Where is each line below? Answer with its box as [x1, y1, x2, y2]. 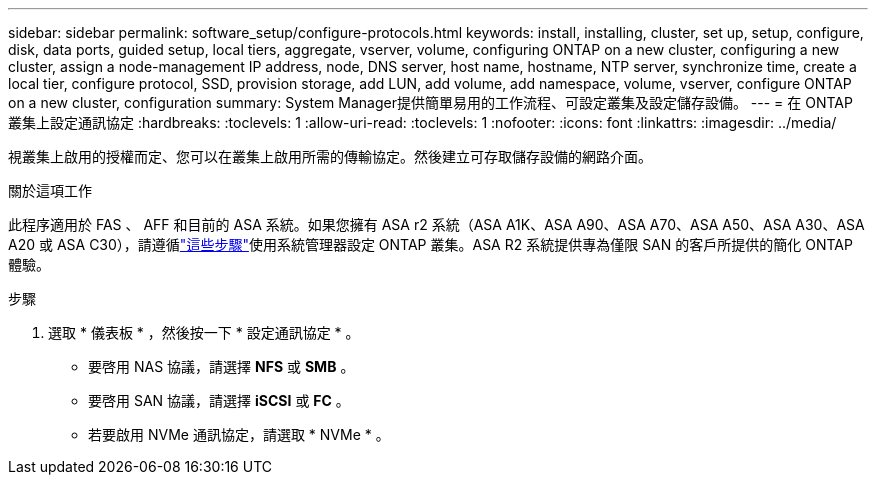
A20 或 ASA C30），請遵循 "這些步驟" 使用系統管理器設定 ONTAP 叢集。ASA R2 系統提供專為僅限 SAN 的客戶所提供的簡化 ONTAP [8, 236, 853, 253]
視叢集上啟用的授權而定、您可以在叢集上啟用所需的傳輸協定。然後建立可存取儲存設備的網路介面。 [8, 148, 652, 165]
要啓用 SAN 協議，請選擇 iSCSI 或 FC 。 [88, 392, 350, 409]
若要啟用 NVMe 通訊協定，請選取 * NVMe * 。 [88, 426, 390, 443]
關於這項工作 [8, 182, 92, 199]
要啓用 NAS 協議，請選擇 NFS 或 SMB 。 [88, 358, 355, 375]
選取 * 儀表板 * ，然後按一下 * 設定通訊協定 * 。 [48, 324, 360, 341]
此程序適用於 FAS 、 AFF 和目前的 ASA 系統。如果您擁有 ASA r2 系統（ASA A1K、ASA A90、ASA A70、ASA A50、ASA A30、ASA [8, 216, 865, 233]
